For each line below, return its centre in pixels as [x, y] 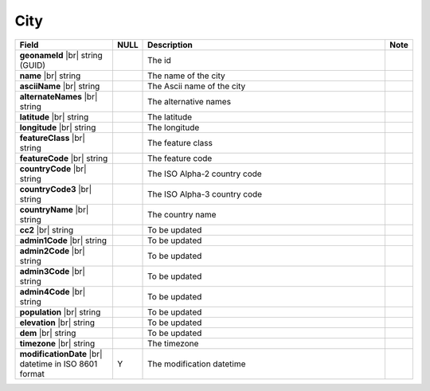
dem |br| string [48, 333]
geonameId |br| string [61, 55]
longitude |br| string [58, 127]
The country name [182, 214]
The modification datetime [197, 364]
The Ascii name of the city [197, 86]
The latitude [170, 117]
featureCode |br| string [64, 158]
